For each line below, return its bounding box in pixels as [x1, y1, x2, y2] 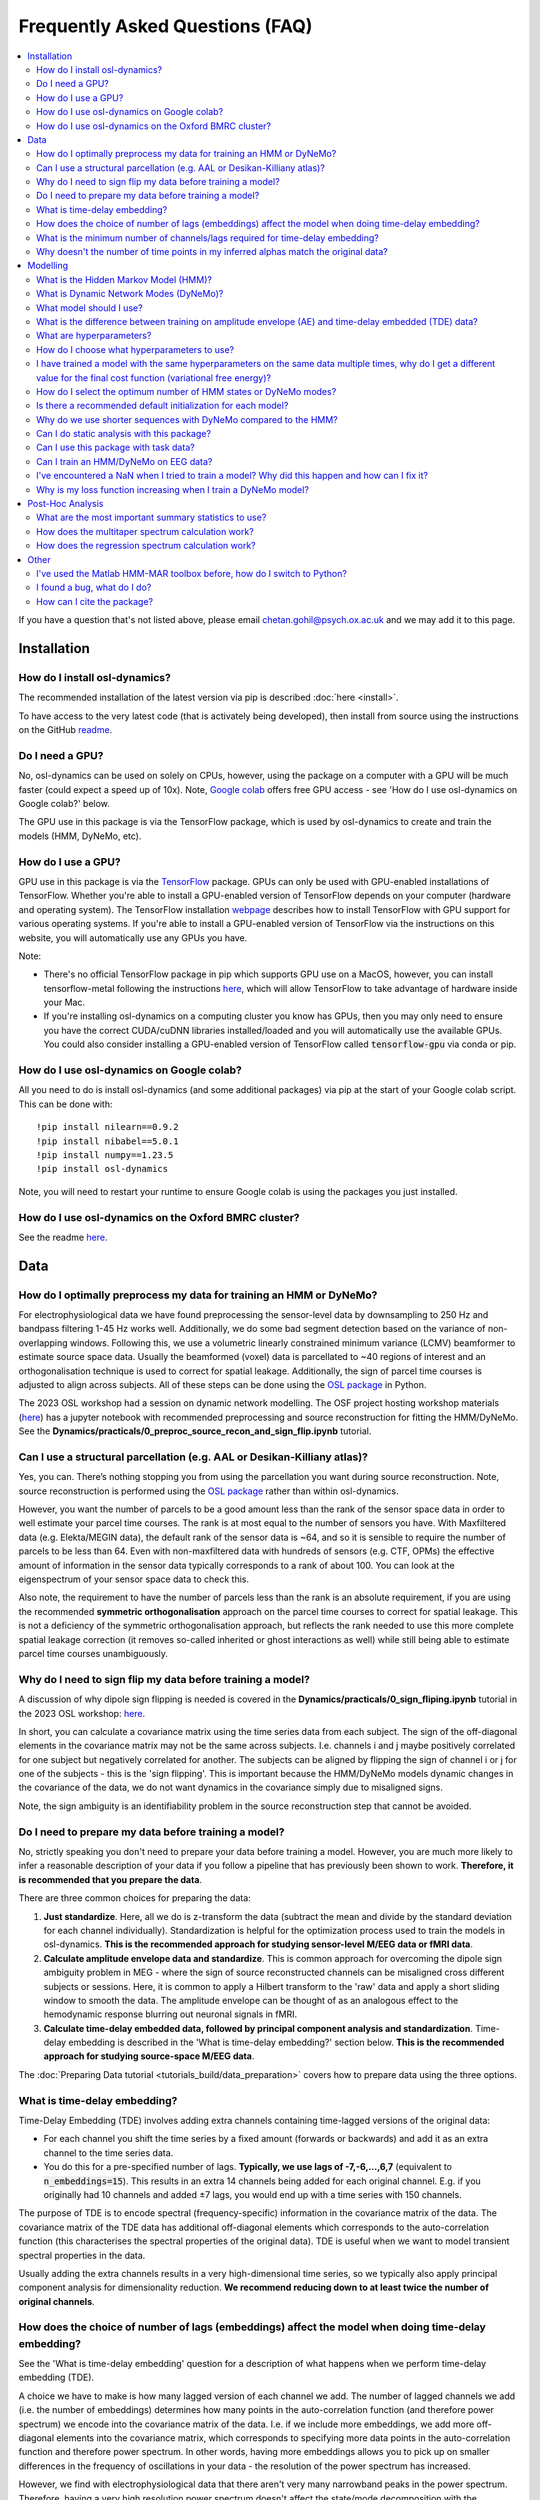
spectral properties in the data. [18, 2249, 146, 2261]
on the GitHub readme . [18, 724, 113, 736]
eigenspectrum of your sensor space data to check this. [18, 1573, 250, 1585]
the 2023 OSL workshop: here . [18, 1707, 146, 1719]
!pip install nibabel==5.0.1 [36, 1135, 179, 1147]
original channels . [18, 2295, 95, 2307]
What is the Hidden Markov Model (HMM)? [36, 273, 212, 285]
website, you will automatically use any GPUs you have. [18, 931, 248, 944]
